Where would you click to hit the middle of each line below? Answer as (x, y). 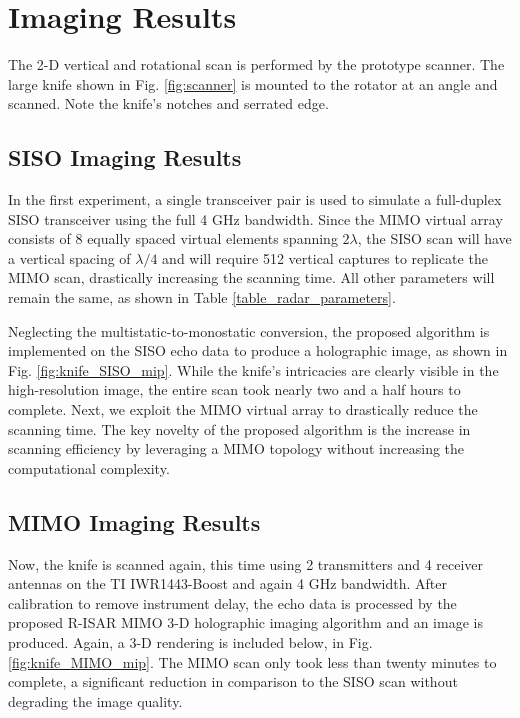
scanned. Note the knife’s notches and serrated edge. (168, 103)
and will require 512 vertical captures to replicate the (325, 257)
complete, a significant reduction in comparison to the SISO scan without (233, 681)
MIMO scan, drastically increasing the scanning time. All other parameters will (251, 277)
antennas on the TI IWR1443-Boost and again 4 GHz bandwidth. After (227, 583)
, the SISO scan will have (434, 238)
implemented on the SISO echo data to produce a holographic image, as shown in (258, 350)
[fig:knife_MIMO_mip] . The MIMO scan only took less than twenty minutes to (252, 661)
